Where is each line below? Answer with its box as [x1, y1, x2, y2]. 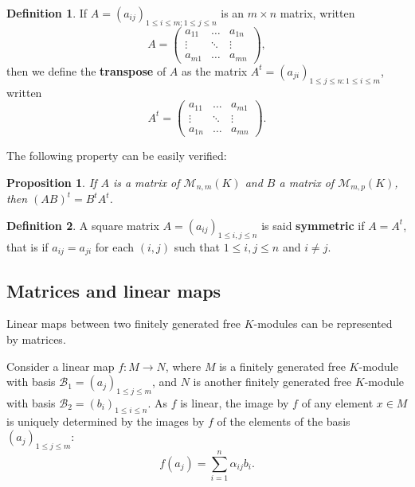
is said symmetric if [261, 216, 365, 233]
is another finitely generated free [193, 373, 352, 390]
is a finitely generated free [219, 357, 346, 374]
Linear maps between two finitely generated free [6, 315, 241, 332]
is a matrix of [112, 173, 180, 190]
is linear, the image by [180, 394, 289, 411]
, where [165, 357, 202, 374]
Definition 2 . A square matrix [6, 216, 159, 233]
